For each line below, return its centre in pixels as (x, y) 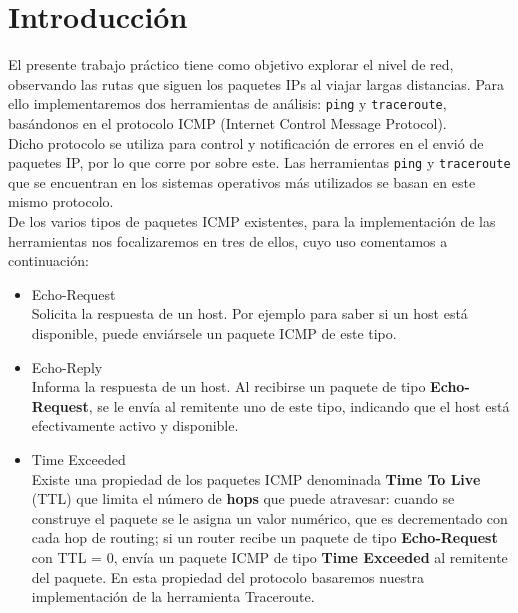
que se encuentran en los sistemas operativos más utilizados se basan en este (242, 181)
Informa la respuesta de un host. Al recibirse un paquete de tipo (228, 386)
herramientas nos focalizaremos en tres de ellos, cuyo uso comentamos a (228, 240)
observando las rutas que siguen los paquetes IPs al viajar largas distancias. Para (256, 83)
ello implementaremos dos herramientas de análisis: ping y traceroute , (227, 103)
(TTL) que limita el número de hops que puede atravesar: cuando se (243, 498)
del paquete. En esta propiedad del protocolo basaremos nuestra (228, 576)
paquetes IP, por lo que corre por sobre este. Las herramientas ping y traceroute (259, 162)
